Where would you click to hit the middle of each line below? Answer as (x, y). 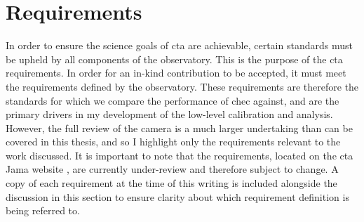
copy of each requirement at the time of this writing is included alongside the (171, 183)
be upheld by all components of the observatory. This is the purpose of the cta (174, 59)
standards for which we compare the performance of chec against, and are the (173, 100)
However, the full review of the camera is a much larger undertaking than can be (179, 128)
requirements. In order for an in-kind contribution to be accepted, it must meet (176, 73)
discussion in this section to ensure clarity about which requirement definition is (177, 196)
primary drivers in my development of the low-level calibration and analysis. (169, 114)
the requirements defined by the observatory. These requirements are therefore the (182, 86)
